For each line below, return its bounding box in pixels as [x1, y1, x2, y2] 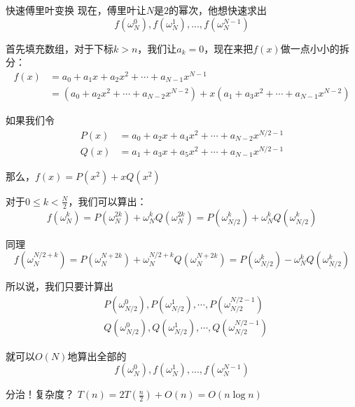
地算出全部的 [67, 348, 127, 363]
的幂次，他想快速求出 [168, 3, 267, 17]
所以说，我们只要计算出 [6, 279, 113, 294]
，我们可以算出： [68, 193, 147, 208]
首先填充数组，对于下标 [6, 41, 113, 55]
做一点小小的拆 [280, 41, 349, 55]
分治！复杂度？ [6, 387, 74, 401]
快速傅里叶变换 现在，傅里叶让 [6, 3, 146, 17]
